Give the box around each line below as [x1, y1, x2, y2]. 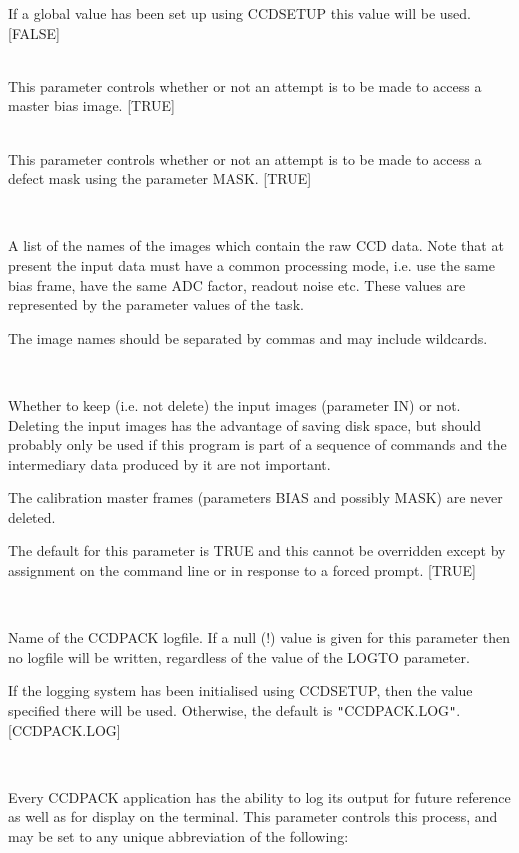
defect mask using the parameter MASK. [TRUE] [8, 168, 312, 189]
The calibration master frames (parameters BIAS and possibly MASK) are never [8, 487, 503, 508]
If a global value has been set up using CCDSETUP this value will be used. [8, 3, 471, 23]
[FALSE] [8, 22, 60, 43]
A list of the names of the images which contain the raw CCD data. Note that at [8, 235, 504, 256]
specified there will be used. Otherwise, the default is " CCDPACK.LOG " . [8, 700, 461, 721]
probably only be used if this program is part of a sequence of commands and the [8, 434, 507, 455]
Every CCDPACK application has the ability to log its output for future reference [8, 786, 511, 807]
